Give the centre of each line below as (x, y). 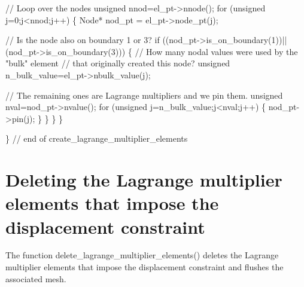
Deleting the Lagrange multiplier (144, 180)
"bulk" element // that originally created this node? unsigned (118, 63)
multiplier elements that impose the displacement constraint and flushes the (145, 267)
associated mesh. (36, 278)
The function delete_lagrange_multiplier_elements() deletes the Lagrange (142, 255)
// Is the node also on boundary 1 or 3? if (83, 40)
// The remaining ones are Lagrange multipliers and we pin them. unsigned (144, 95)
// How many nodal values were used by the (216, 51)
